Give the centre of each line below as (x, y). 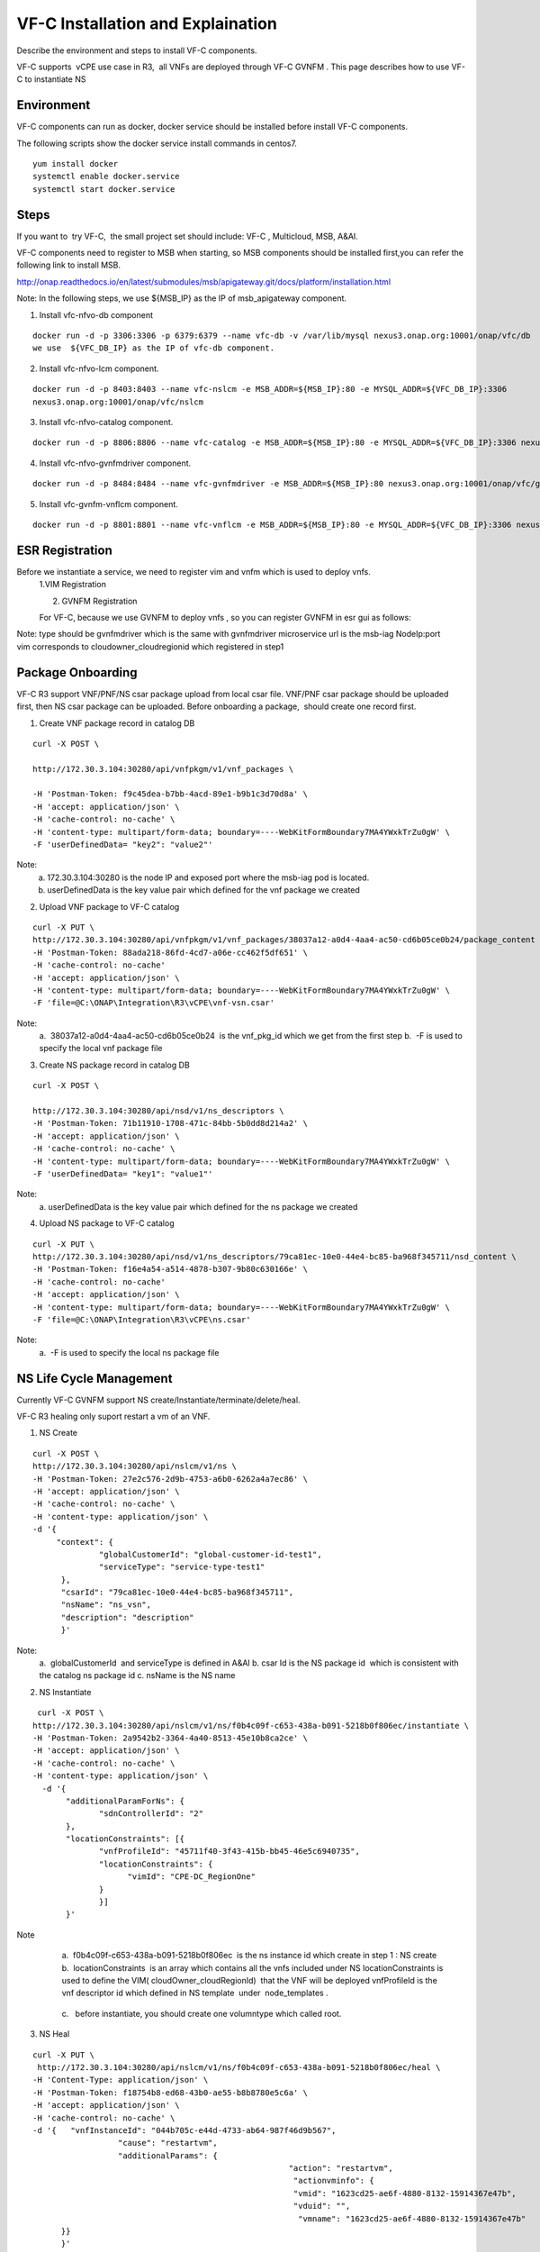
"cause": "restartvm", (167, 2143)
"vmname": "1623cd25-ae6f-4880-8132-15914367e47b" (412, 2219)
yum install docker (76, 164)
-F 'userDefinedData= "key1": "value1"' (123, 1174)
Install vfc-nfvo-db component (96, 314)
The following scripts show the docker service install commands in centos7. (157, 143)
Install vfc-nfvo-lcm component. (99, 368)
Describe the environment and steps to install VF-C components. (137, 50)
